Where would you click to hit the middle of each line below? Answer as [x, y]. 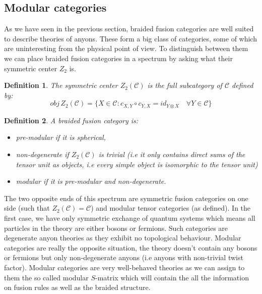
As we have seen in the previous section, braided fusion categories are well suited [129, 29]
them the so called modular [46, 277]
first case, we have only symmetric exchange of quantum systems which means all [130, 217]
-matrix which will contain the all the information [172, 277]
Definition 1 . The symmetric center [61, 85]
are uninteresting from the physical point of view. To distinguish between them [126, 48]
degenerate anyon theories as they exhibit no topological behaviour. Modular [123, 238]
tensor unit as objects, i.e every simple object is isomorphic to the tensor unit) [137, 164]
